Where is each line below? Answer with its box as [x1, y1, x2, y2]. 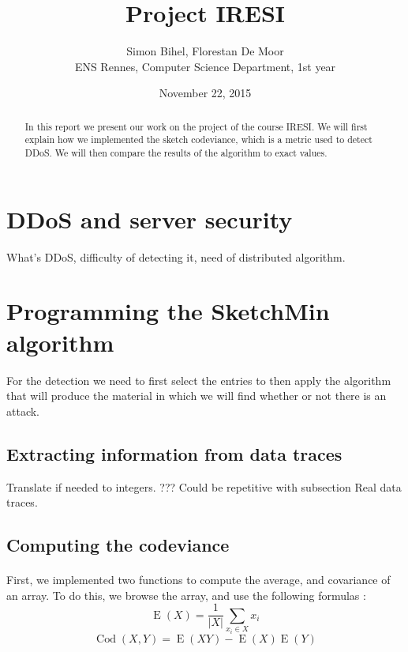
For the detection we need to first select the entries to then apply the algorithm [6, 371, 391, 388]
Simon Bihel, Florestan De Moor [126, 43, 284, 59]
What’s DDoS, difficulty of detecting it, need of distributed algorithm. [6, 248, 346, 265]
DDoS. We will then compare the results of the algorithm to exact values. [24, 146, 328, 160]
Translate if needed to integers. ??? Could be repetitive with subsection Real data [6, 478, 402, 495]
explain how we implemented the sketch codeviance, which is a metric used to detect [24, 133, 372, 146]
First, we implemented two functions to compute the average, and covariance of [6, 571, 391, 588]
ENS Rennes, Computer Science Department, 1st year [74, 58, 336, 74]
